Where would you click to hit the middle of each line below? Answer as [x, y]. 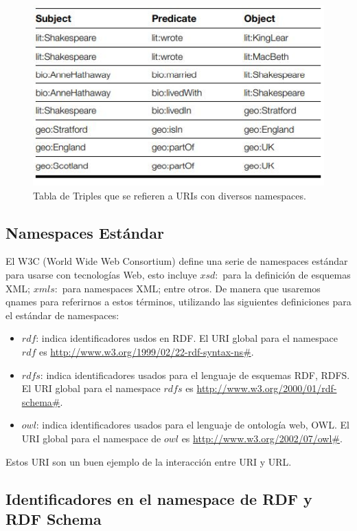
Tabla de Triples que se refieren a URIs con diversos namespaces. [170, 195]
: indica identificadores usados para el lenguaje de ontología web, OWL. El [193, 425]
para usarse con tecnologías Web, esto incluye [101, 274]
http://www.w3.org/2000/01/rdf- [267, 388]
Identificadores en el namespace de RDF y [159, 498]
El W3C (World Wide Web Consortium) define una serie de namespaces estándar [177, 261]
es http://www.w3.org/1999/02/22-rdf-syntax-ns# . [146, 351]
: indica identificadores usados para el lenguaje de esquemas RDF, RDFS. [195, 375]
